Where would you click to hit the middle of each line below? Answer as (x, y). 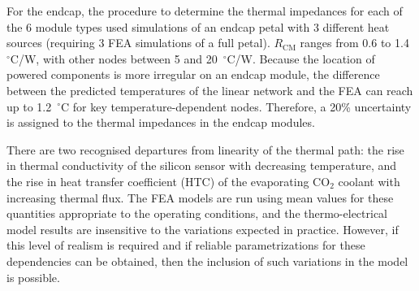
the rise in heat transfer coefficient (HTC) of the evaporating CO (168, 181)
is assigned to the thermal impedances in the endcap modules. (161, 122)
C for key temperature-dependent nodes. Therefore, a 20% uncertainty (236, 106)
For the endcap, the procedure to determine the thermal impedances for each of (205, 11)
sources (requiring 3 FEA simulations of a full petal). (138, 43)
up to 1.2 (29, 106)
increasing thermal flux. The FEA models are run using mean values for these (200, 197)
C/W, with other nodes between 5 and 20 (114, 58)
